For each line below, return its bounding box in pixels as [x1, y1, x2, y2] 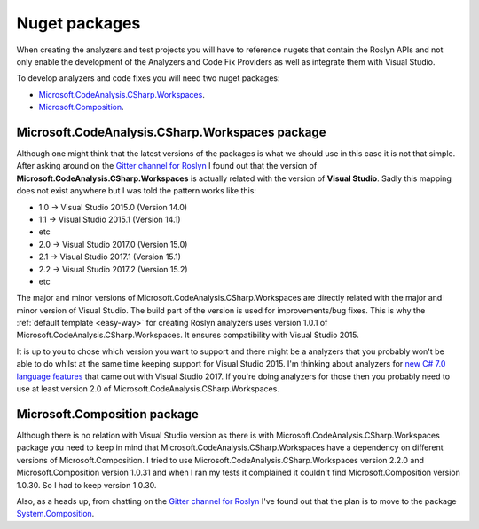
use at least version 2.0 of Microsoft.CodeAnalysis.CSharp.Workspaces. [16, 383, 279, 394]
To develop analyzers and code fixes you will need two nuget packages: [16, 73, 280, 83]
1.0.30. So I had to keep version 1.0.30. [16, 479, 157, 490]
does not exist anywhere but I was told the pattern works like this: [16, 186, 257, 196]
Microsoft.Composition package [16, 407, 200, 422]
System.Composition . [16, 509, 95, 519]
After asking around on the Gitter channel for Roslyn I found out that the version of [16, 161, 318, 171]
